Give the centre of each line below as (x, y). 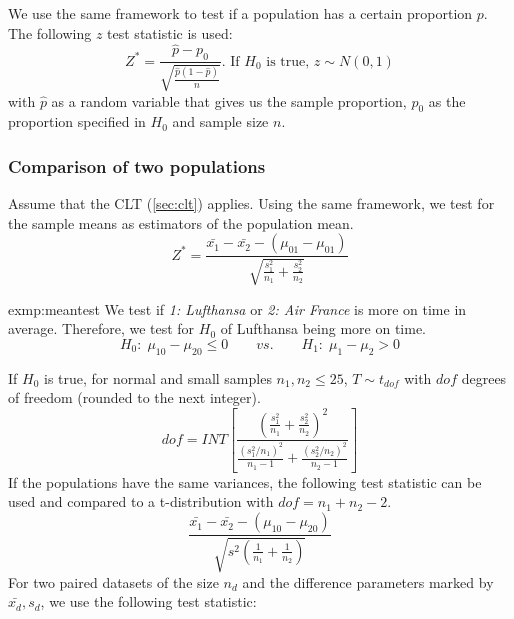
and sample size (220, 121)
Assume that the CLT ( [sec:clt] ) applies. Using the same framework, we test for (251, 203)
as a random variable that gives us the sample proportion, (229, 100)
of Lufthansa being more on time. (323, 328)
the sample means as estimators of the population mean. (181, 222)
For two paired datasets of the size (113, 581)
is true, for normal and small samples (157, 377)
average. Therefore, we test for (101, 328)
